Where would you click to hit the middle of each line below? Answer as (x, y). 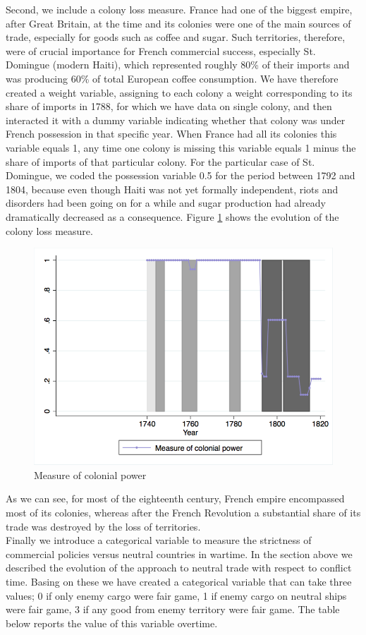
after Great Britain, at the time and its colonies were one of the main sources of (178, 23)
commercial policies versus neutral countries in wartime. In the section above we (179, 554)
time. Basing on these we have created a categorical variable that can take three (179, 581)
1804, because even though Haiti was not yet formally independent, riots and (172, 189)
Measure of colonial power (90, 474)
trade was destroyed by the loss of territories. (103, 526)
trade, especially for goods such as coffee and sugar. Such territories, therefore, (176, 37)
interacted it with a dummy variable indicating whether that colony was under (176, 120)
